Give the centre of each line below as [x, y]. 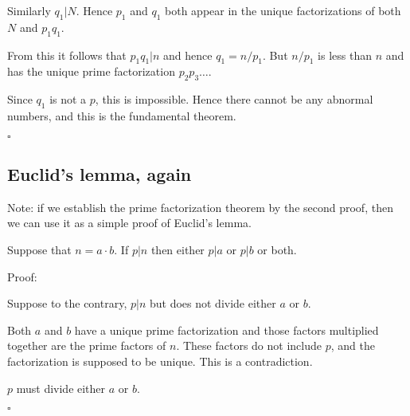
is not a [68, 99]
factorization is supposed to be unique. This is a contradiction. [160, 361]
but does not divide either [213, 303]
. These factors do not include [249, 345]
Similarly [29, 10]
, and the [353, 345]
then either [178, 249]
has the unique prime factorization [91, 71]
